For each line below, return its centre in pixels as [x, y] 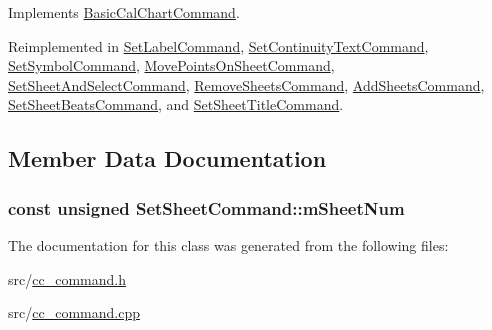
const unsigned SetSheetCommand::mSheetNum [206, 207]
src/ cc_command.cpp [74, 312]
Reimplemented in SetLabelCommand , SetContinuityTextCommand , [218, 45]
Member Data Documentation [167, 158]
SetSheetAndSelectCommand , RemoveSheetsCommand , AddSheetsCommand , [246, 84]
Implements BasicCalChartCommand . [124, 12]
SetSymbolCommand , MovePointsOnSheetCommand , [171, 65]
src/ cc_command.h [67, 278]
